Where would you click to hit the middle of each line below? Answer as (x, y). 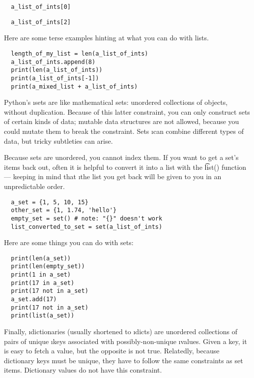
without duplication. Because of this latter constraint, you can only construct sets (127, 111)
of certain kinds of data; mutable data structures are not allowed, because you (122, 121)
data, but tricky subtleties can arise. (58, 141)
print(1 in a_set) (41, 275)
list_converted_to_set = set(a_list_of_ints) (87, 227)
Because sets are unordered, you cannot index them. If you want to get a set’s (121, 157)
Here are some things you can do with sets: (69, 242)
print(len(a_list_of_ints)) (57, 70)
